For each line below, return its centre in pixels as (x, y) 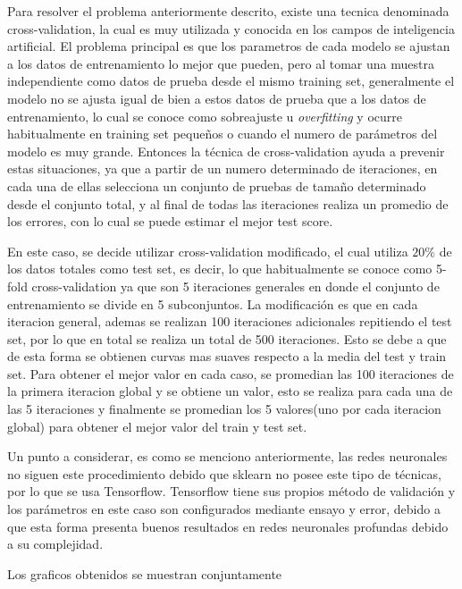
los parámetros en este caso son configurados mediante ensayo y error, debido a (224, 509)
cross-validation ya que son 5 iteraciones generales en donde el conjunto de (235, 286)
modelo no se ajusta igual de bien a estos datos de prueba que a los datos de (217, 98)
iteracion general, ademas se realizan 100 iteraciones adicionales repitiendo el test (230, 321)
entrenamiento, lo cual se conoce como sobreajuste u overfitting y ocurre (205, 116)
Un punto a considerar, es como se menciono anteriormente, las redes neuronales (227, 456)
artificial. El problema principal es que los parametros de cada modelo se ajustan (229, 46)
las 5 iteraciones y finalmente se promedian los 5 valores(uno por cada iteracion (224, 409)
